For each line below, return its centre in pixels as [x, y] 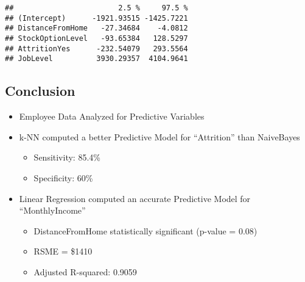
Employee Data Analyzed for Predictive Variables [112, 116]
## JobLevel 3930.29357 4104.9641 [96, 59]
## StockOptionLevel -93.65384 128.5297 [96, 38]
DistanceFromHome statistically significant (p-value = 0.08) [145, 230]
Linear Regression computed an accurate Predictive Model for [135, 198]
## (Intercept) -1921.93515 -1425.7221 [96, 18]
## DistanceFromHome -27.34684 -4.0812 [96, 28]
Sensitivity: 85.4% [67, 157]
